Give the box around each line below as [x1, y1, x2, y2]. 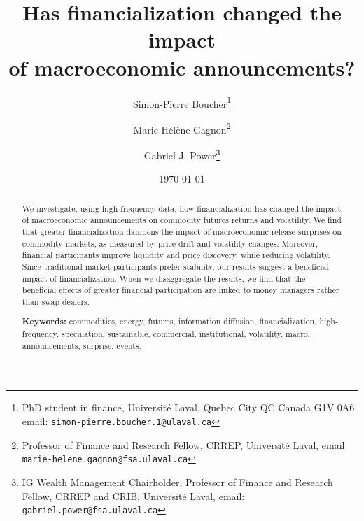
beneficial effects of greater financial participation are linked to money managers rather [22, 284, 339, 296]
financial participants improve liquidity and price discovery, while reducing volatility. [22, 249, 330, 261]
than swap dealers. [22, 295, 90, 307]
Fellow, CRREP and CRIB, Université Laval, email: [22, 488, 245, 503]
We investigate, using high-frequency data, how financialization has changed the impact [22, 202, 342, 214]
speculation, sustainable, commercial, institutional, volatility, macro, [61, 328, 311, 340]
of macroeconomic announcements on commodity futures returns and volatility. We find [22, 214, 342, 226]
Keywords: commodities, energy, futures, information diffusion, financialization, [22, 315, 317, 328]
